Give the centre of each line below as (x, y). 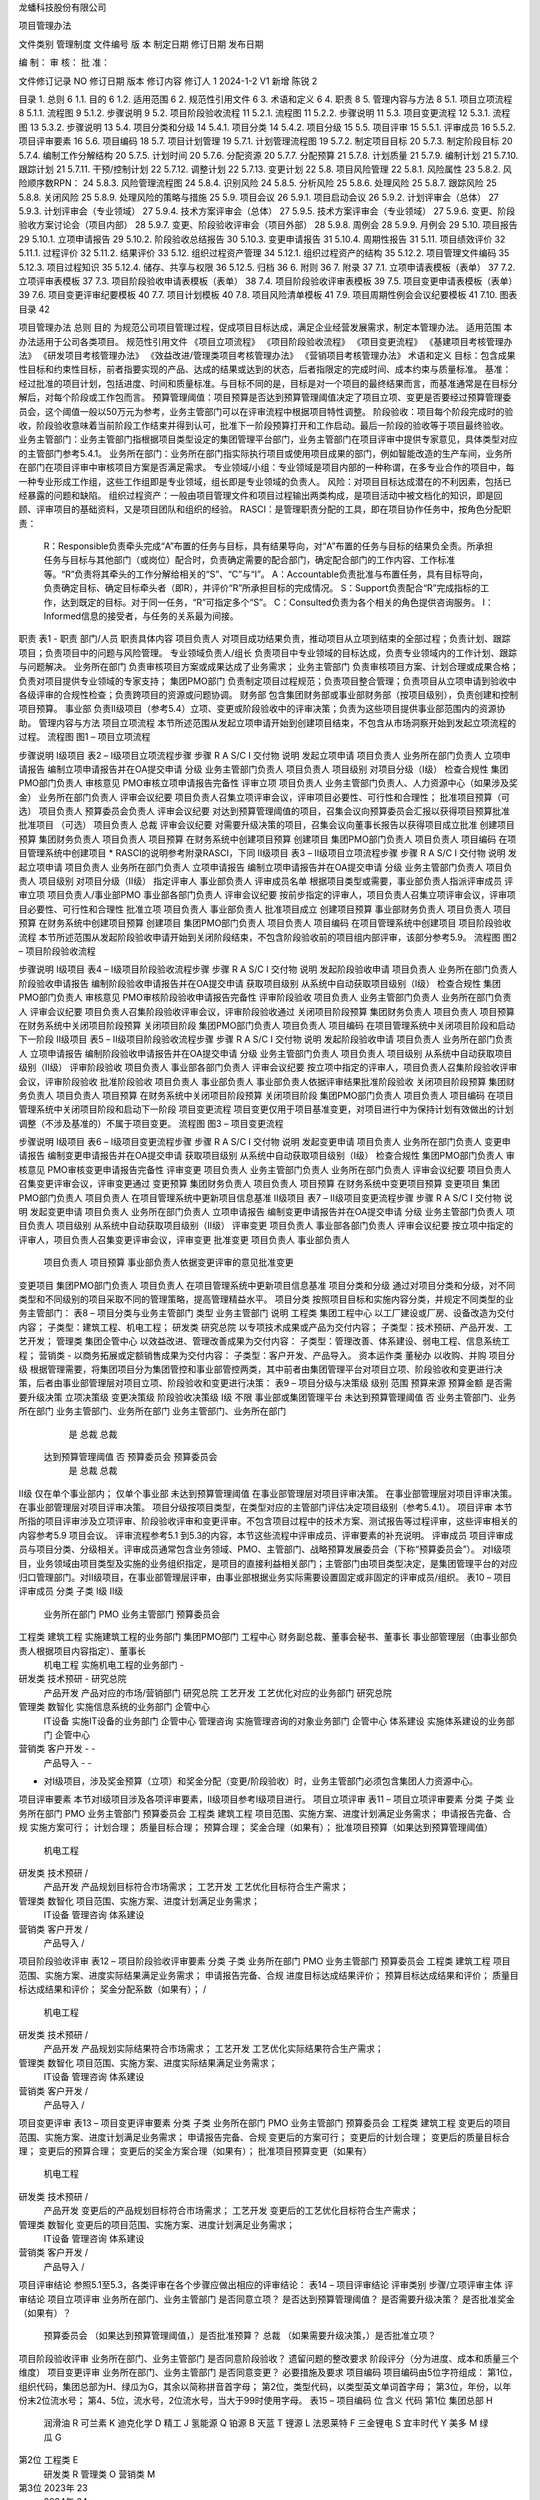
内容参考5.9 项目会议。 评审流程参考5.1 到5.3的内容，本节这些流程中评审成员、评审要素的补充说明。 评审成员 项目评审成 (266, 1535)
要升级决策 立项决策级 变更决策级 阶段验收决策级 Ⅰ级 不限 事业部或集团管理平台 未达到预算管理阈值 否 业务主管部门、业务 (267, 1397)
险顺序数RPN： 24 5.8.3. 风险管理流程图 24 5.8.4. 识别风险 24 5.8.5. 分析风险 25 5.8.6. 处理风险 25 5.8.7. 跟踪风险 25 (257, 183)
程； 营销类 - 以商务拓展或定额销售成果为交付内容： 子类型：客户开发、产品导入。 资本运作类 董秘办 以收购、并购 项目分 (266, 1355)
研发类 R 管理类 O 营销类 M (99, 2474)
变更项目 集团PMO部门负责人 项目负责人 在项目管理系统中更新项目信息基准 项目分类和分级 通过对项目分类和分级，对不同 (266, 1285)
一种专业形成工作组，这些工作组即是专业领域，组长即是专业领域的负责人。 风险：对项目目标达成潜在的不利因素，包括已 (265, 481)
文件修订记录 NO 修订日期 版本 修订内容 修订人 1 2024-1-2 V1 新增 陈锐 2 (168, 81)
